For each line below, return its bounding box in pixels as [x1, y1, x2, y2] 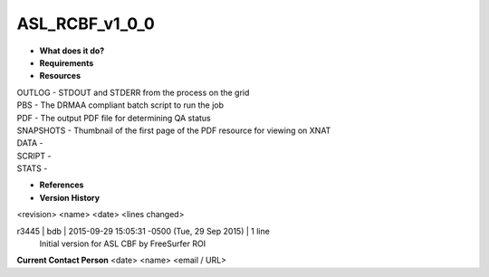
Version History [39, 192, 100, 203]
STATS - [16, 163, 48, 174]
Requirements [39, 57, 94, 68]
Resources [39, 71, 81, 81]
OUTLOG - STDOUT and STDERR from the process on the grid [16, 87, 250, 98]
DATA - [16, 138, 43, 148]
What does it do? [39, 45, 105, 56]
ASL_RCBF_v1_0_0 [16, 14, 156, 33]
